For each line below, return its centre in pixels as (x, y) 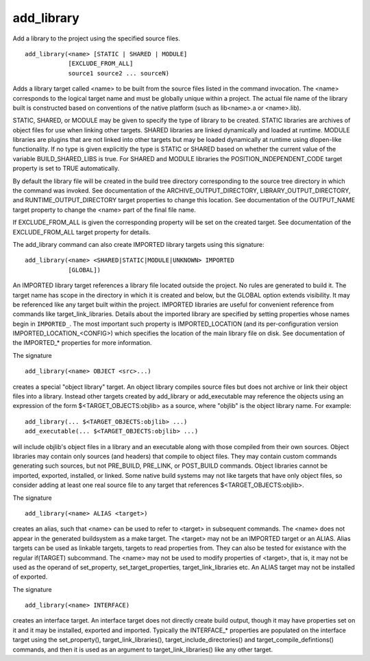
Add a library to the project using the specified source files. (97, 38)
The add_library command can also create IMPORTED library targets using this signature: (138, 244)
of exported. (30, 577)
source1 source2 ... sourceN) (119, 73)
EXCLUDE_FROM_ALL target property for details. (82, 232)
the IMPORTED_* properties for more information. (82, 343)
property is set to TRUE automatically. (66, 169)
